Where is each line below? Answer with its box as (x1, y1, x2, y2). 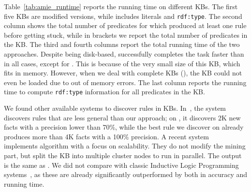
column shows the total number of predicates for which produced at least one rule (4, 20, 247, 30)
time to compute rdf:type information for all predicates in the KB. (4, 87, 205, 97)
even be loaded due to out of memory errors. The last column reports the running (4, 77, 247, 87)
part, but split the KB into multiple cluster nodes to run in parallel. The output (4, 150, 242, 161)
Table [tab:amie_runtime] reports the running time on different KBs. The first (4, 1, 238, 11)
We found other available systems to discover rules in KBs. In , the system (4, 103, 226, 113)
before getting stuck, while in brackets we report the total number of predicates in (4, 30, 248, 40)
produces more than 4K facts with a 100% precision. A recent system (4, 131, 209, 141)
